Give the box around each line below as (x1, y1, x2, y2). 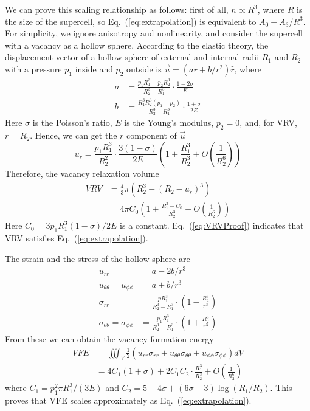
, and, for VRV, (239, 116, 297, 129)
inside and (75, 62, 113, 75)
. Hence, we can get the (30, 129, 117, 142)
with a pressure (5, 62, 62, 75)
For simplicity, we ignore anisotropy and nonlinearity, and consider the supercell (5, 27, 303, 40)
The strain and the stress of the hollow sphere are (5, 252, 190, 264)
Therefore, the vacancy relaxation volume (5, 167, 159, 179)
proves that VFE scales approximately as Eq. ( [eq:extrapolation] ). (5, 394, 252, 407)
